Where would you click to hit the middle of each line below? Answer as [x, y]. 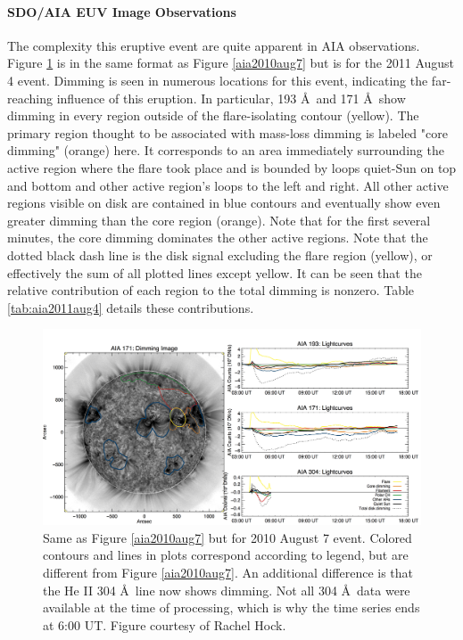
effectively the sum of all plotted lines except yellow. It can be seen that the [215, 272]
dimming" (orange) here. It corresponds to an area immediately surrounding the [226, 150]
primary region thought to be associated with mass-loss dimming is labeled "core [227, 132]
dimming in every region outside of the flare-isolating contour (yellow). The [213, 115]
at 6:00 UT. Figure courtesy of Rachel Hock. [165, 624]
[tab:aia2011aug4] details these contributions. [131, 307]
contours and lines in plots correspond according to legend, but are [226, 555]
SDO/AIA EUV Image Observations [122, 11]
